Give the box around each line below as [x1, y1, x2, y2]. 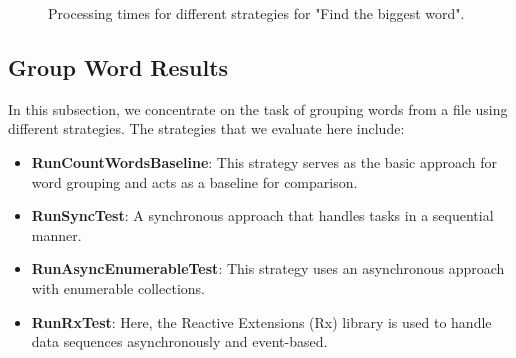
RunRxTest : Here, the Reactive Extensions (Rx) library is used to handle [31, 311, 492, 332]
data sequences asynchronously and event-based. [31, 331, 328, 352]
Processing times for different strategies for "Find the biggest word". [48, 3, 465, 23]
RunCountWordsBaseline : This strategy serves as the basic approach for [31, 151, 498, 172]
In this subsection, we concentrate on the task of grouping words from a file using [8, 98, 508, 119]
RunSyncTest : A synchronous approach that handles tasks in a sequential [31, 205, 494, 226]
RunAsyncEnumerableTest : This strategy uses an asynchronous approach [31, 258, 505, 279]
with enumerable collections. [31, 277, 205, 298]
